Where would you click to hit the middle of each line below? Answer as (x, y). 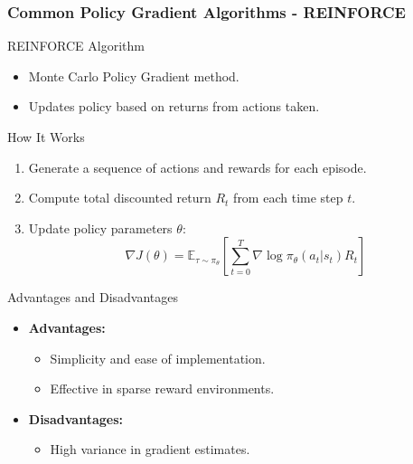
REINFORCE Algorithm (76, 46)
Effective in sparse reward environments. (162, 388)
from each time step (288, 198)
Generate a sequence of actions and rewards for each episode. (197, 167)
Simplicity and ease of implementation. (158, 358)
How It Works (46, 137)
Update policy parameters (100, 227)
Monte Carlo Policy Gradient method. (134, 76)
